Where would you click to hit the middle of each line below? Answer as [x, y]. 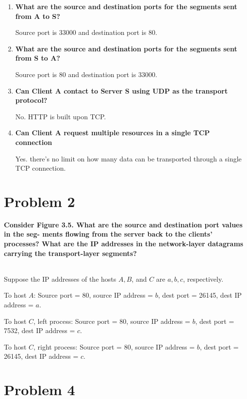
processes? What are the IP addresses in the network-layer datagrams [124, 244]
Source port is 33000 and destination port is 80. [86, 32]
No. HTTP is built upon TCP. [61, 116]
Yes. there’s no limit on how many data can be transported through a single [128, 158]
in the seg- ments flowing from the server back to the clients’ [108, 234]
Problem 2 [40, 201]
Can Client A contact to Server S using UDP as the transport [122, 90]
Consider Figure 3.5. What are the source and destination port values [123, 224]
